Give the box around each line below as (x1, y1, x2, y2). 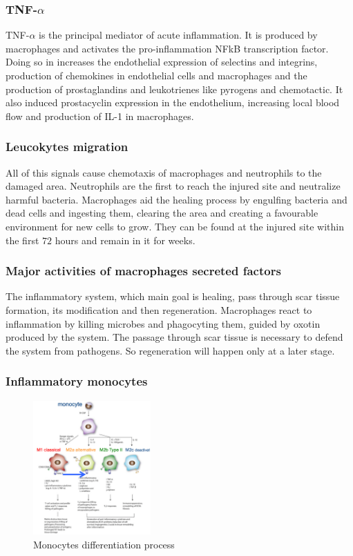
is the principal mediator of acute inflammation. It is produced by (39, 28, 318, 42)
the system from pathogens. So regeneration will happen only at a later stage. (6, 343, 335, 357)
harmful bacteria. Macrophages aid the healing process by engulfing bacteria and (6, 192, 347, 206)
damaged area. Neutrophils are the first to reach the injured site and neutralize (6, 179, 341, 193)
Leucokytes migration (6, 138, 128, 155)
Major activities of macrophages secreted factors (6, 262, 281, 279)
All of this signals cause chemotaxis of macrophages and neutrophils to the (6, 165, 322, 179)
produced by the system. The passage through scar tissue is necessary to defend (6, 330, 343, 344)
